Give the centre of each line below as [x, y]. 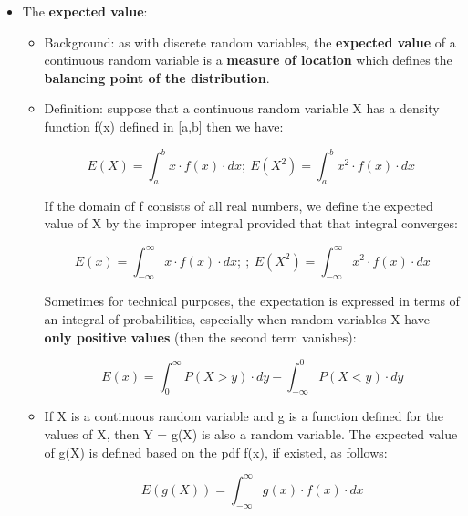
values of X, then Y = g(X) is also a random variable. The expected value [251, 434]
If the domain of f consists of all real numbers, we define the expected [239, 205]
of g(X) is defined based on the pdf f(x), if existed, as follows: [216, 452]
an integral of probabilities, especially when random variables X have [237, 318]
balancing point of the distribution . [157, 77]
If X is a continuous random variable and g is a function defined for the [244, 416]
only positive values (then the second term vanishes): [200, 337]
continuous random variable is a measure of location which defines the [248, 60]
